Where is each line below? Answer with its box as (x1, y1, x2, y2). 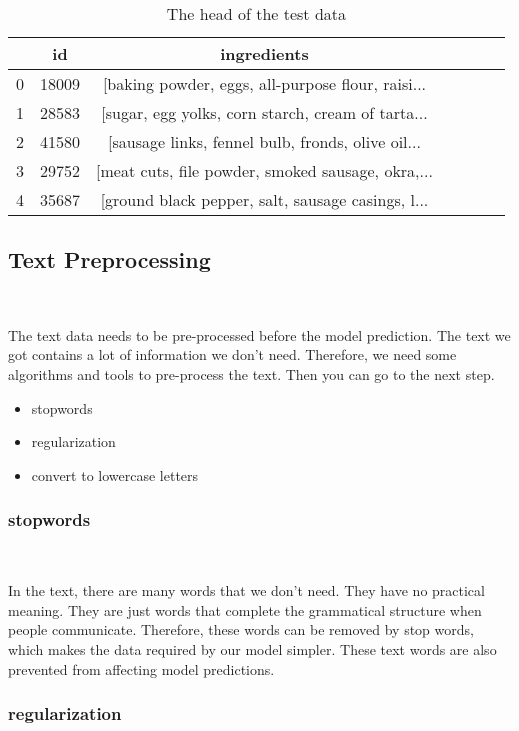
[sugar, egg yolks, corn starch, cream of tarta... (101, 101, 428, 124)
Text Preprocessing (8, 244, 211, 275)
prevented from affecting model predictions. (8, 658, 275, 679)
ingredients (220, 42, 309, 65)
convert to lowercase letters (31, 464, 199, 485)
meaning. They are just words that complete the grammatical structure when (8, 599, 482, 620)
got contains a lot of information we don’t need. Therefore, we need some (8, 344, 457, 365)
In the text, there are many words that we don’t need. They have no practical (8, 580, 485, 601)
